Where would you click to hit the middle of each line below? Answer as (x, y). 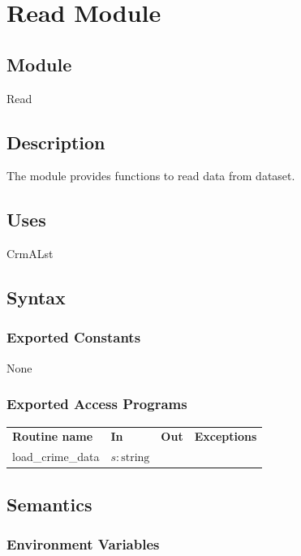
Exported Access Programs (97, 404)
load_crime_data (56, 457)
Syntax (36, 297)
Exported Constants (74, 337)
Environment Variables (83, 543)
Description (56, 142)
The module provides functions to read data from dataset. (151, 176)
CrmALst (30, 254)
